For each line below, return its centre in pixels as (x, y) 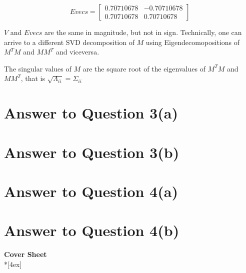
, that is (33, 78)
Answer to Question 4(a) (91, 191)
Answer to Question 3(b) (92, 152)
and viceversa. (77, 52)
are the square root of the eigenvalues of (144, 68)
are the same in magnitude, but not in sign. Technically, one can (143, 32)
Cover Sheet (25, 254)
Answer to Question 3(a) (91, 113)
